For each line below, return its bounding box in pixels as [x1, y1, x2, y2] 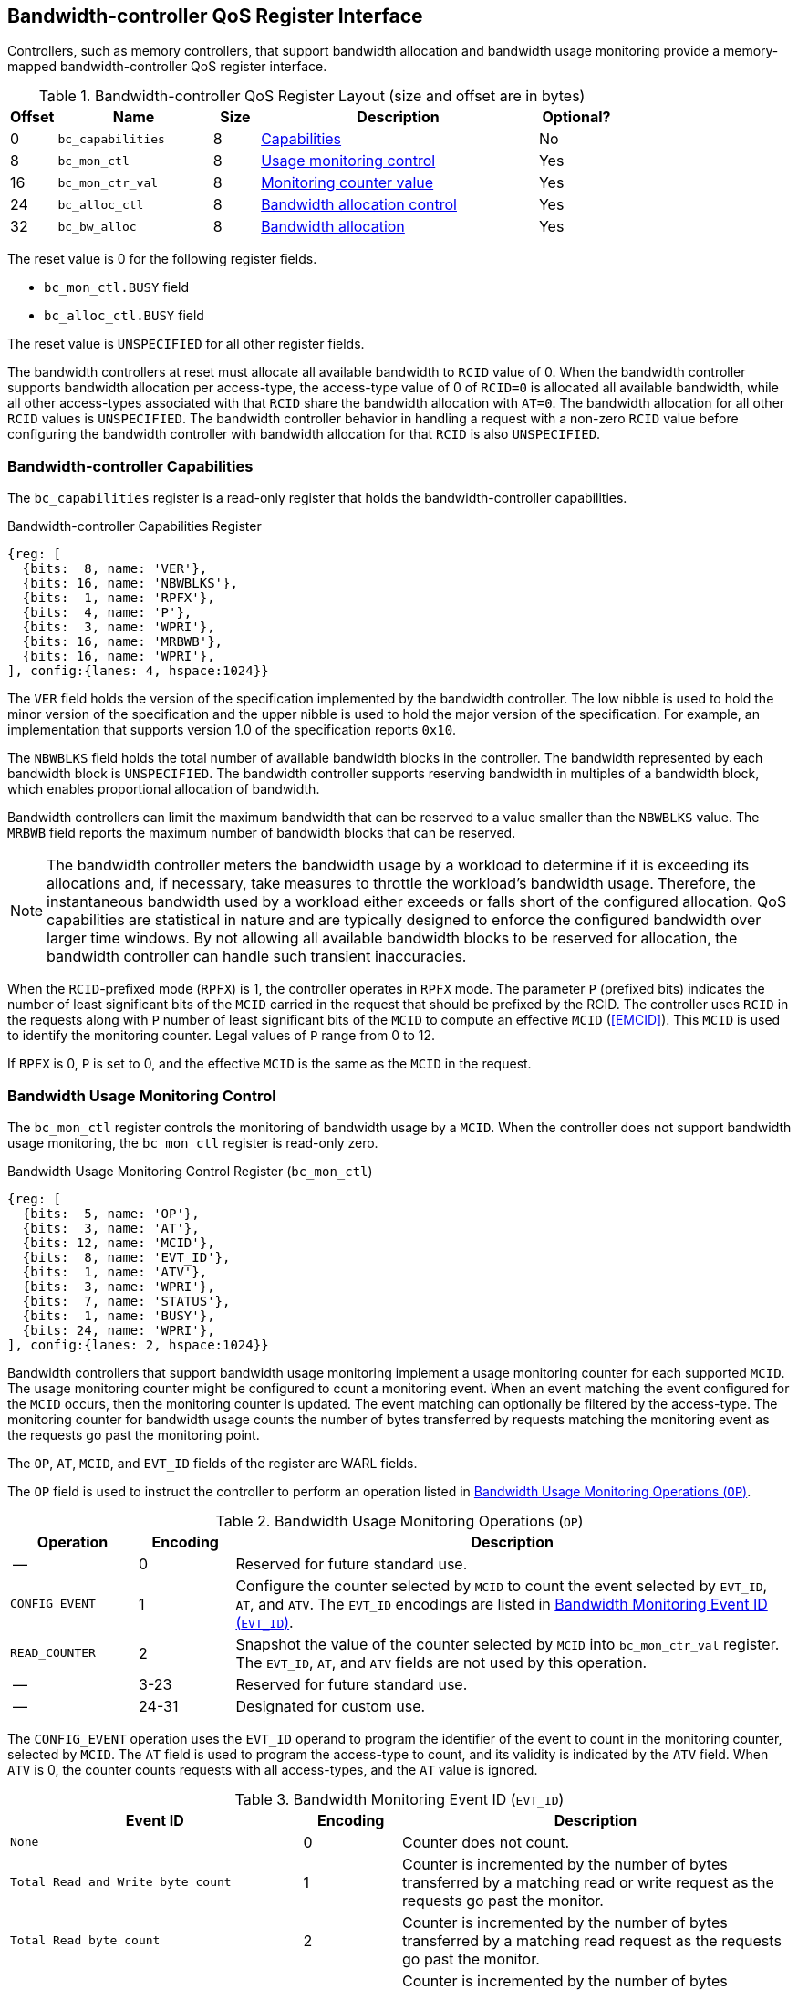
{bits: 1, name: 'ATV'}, [22, 1264, 208, 1279]
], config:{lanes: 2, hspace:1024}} [7, 1337, 269, 1352]
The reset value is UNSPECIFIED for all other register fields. [7, 336, 365, 352]
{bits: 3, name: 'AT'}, [22, 1220, 200, 1235]
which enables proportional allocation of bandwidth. [7, 781, 320, 797]
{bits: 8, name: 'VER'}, [22, 561, 208, 577]
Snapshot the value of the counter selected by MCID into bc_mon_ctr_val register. [235, 1634, 780, 1653]
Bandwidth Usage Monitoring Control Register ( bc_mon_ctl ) [7, 1162, 373, 1179]
